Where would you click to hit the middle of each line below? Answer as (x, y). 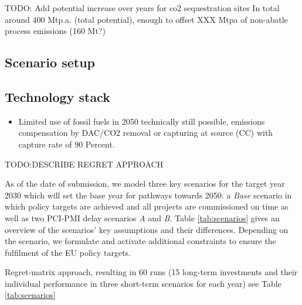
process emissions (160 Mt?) (55, 31)
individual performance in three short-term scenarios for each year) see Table (143, 283)
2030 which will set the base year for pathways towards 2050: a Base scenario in (148, 195)
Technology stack (57, 96)
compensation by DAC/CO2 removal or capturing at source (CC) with (146, 133)
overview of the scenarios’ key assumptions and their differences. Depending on (147, 229)
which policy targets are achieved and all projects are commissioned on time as (147, 206)
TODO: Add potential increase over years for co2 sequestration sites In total (142, 8)
